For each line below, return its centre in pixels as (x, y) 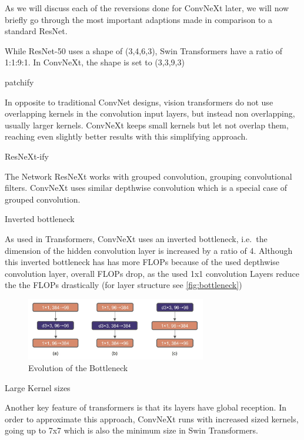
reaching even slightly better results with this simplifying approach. (126, 136)
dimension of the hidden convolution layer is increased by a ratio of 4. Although (149, 250)
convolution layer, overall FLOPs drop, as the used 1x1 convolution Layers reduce (152, 273)
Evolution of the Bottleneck (78, 368)
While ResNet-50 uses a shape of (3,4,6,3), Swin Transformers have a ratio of (144, 50)
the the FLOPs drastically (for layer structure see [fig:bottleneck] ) (123, 285)
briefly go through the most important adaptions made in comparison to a (139, 19)
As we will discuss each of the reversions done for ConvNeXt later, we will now (147, 8)
